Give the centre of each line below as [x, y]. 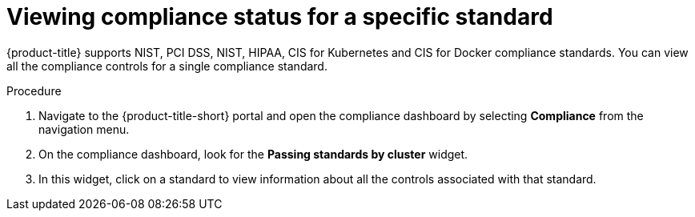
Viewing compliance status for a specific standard [280, 17]
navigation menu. [84, 129]
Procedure [34, 90]
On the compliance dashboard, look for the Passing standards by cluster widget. [253, 154]
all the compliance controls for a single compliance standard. [167, 66]
